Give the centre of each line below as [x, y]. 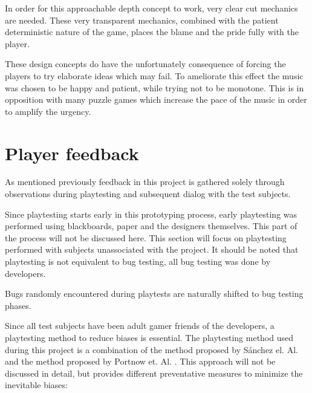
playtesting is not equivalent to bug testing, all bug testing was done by [138, 261]
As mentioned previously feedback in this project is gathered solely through [145, 182]
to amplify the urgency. [48, 111]
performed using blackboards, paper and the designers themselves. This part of [151, 226]
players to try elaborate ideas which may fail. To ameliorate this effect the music [154, 75]
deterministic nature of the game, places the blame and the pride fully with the [152, 32]
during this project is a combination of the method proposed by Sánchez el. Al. [151, 349]
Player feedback [72, 153]
